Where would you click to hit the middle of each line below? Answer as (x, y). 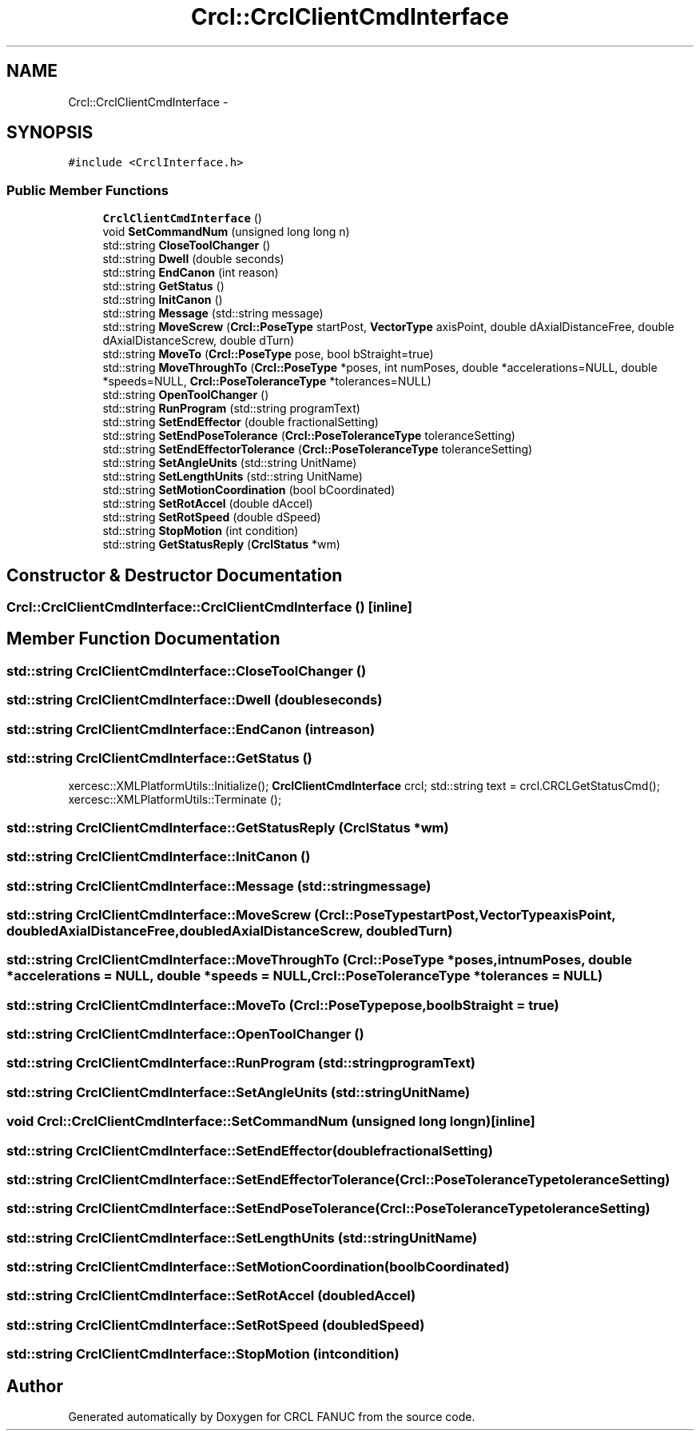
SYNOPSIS (50, 133)
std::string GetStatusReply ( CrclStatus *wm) (221, 545)
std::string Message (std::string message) (213, 313)
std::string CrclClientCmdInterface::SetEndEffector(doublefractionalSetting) (250, 1150)
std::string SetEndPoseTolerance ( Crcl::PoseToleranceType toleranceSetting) (309, 436)
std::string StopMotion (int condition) (201, 531)
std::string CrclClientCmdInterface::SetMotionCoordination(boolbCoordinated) (258, 1267)
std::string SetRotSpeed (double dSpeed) (212, 517)
